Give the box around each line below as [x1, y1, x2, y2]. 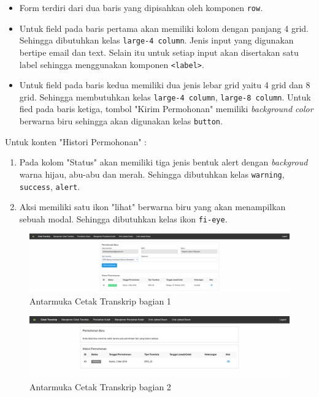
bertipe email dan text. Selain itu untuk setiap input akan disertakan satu [19, 45, 299, 58]
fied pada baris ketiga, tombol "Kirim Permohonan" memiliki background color [19, 102, 313, 115]
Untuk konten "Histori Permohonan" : [5, 135, 147, 148]
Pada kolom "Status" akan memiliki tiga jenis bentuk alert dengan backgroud [19, 156, 308, 168]
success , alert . [19, 180, 80, 192]
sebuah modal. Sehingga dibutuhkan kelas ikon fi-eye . [19, 212, 228, 225]
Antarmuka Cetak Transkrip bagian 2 [29, 380, 171, 393]
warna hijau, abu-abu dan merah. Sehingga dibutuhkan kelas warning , [19, 167, 285, 180]
